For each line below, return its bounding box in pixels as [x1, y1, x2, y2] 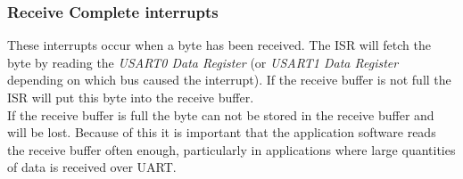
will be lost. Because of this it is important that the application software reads [7, 123, 436, 142]
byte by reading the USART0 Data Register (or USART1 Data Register [7, 53, 399, 71]
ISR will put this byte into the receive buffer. [7, 88, 254, 106]
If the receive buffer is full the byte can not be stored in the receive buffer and [7, 105, 434, 124]
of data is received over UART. [7, 158, 177, 176]
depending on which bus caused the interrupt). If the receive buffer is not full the [7, 70, 451, 89]
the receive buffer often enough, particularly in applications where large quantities [7, 140, 456, 159]
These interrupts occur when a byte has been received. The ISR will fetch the [7, 36, 431, 54]
